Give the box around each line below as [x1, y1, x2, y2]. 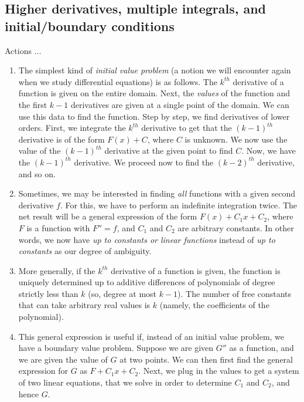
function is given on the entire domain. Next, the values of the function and [18, 87, 291, 99]
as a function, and [229, 342, 294, 354]
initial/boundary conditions [5, 16, 175, 35]
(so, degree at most [88, 287, 157, 299]
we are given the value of [18, 353, 108, 365]
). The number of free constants [177, 287, 291, 299]
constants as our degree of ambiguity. [18, 245, 152, 257]
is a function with [26, 221, 90, 234]
